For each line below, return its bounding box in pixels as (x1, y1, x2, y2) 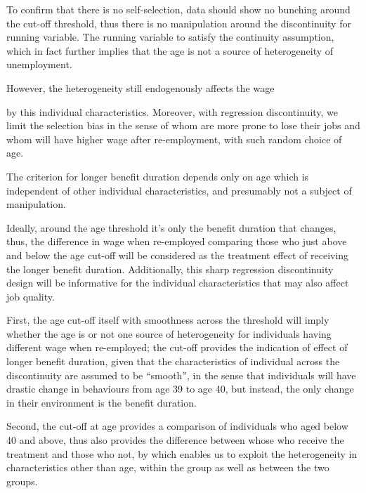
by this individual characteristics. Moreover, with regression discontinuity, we (6, 104, 339, 119)
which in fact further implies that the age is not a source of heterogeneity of (6, 43, 334, 58)
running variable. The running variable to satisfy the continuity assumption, (6, 29, 334, 44)
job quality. (6, 289, 55, 303)
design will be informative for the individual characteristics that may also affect (6, 275, 349, 290)
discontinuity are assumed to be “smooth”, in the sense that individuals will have (6, 367, 356, 382)
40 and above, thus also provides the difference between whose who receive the (6, 433, 344, 447)
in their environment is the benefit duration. (6, 395, 197, 409)
